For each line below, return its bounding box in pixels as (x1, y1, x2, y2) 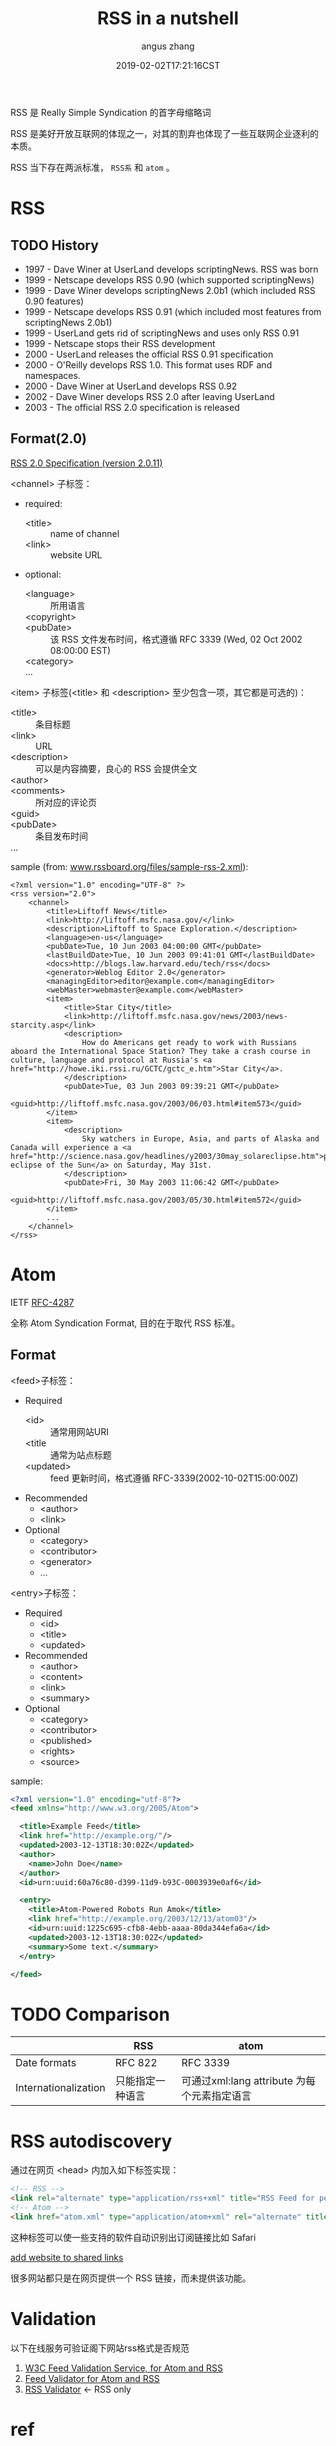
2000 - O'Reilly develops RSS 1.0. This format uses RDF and (24, 358, 273, 371)
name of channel (49, 527, 120, 539)
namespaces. (24, 369, 81, 381)
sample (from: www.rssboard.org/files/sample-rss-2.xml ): (10, 860, 249, 872)
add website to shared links (10, 2251, 124, 2263)
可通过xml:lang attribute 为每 (181, 2074, 317, 2088)
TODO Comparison (10, 2003, 170, 2026)
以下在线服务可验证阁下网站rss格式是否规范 (10, 2342, 190, 2354)
